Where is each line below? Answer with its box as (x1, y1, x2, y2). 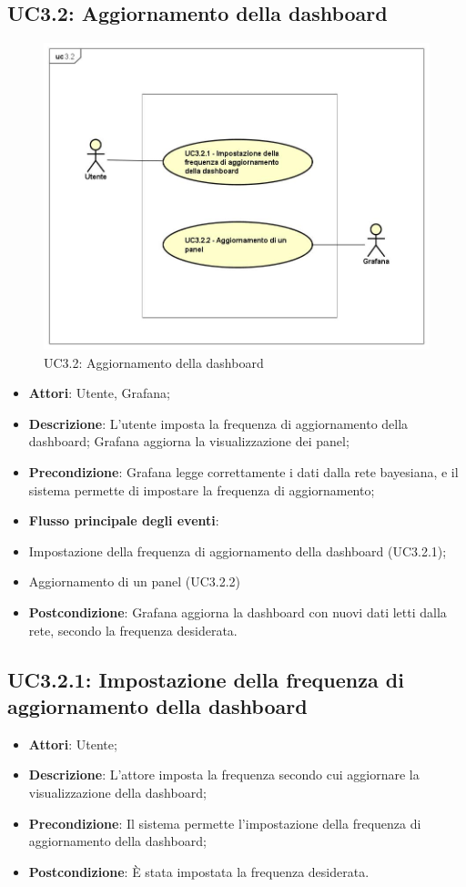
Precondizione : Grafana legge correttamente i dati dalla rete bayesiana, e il (28, 463, 459, 482)
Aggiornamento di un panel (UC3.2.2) (28, 572, 241, 591)
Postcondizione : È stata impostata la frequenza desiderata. (28, 862, 370, 881)
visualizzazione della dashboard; (28, 782, 207, 801)
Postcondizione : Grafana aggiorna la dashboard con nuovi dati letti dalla (28, 603, 447, 622)
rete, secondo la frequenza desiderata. (28, 620, 238, 639)
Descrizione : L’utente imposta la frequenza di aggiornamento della (28, 413, 409, 433)
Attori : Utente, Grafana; (28, 383, 170, 403)
